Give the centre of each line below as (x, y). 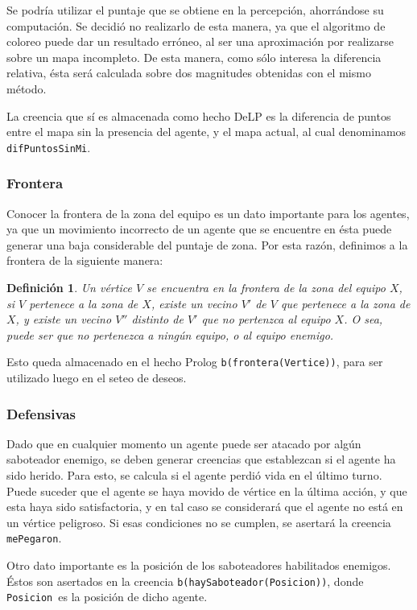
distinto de (157, 319)
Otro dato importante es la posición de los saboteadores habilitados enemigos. (199, 565)
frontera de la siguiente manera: (85, 260)
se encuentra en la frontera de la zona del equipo (266, 287)
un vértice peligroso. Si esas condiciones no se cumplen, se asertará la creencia (199, 522)
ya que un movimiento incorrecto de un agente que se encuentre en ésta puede (199, 229)
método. (27, 88)
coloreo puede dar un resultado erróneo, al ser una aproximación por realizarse (200, 41)
